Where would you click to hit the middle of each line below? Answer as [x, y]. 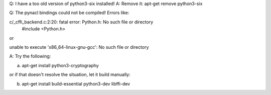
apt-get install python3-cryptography [60, 65]
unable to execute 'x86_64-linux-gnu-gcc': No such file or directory [79, 47]
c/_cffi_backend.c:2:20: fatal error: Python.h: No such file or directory [81, 22]
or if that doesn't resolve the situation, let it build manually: [70, 75]
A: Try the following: [30, 56]
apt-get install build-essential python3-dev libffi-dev [76, 84]
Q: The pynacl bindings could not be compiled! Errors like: [69, 13]
